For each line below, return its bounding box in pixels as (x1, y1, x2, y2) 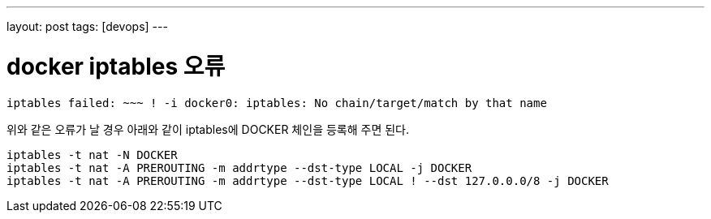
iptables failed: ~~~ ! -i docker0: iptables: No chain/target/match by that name (6, 96, 547, 109)
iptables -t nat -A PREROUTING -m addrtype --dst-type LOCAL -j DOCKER (6, 161, 472, 174)
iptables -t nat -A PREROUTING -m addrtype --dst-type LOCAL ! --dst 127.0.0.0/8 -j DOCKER (6, 174, 609, 187)
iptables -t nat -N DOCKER (6, 148, 178, 161)
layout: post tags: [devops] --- (6, 19, 168, 33)
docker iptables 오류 (6, 52, 226, 80)
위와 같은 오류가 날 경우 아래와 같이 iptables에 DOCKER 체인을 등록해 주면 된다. (6, 122, 410, 136)
